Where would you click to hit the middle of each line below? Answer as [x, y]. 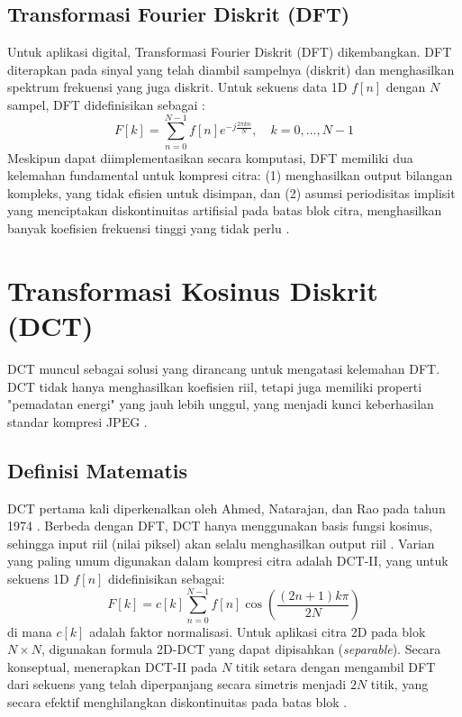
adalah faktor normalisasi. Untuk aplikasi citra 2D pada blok [258, 631]
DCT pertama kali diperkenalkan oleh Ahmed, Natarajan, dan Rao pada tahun [226, 508]
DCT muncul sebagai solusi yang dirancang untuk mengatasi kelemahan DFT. [224, 368]
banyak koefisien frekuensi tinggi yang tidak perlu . [149, 228]
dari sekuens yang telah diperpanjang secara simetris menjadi [177, 684]
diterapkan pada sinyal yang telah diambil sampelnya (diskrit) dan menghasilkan [231, 69]
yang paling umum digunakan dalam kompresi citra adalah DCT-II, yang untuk [228, 561]
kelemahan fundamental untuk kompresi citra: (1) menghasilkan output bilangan [230, 175]
